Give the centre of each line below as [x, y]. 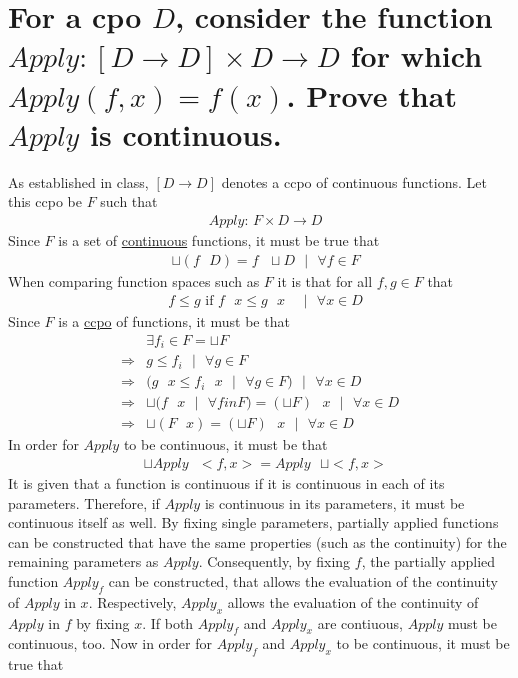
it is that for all [325, 280]
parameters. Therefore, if [84, 502]
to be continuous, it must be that [225, 444]
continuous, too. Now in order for [110, 643]
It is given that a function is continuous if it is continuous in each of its [226, 482]
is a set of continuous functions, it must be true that [219, 239]
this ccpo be [45, 201]
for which [416, 55]
